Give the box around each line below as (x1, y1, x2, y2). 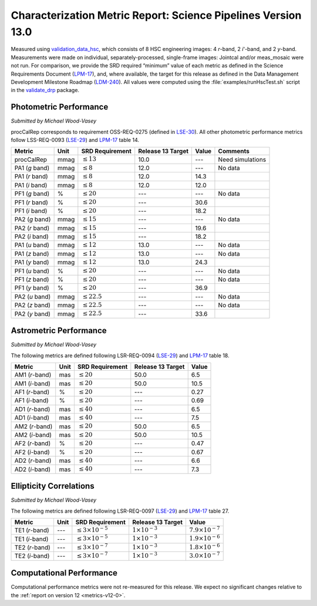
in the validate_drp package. (11, 87, 79, 94)
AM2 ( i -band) (14, 431, 52, 439)
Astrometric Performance (11, 326, 107, 336)
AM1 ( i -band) (14, 379, 51, 387)
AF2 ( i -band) (14, 448, 50, 456)
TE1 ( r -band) (14, 526, 49, 534)
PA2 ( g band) (14, 215, 51, 224)
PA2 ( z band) (14, 301, 51, 309)
